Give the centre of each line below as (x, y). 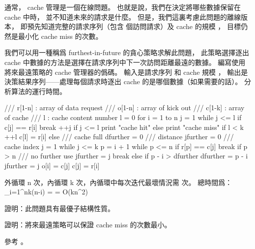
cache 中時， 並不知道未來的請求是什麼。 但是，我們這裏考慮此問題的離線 (123, 16)
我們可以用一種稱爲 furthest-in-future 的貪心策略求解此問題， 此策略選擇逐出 (127, 52)
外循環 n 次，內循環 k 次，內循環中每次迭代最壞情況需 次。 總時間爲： (118, 182)
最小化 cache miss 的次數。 (60, 36)
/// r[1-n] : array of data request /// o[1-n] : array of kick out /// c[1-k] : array (125, 108)
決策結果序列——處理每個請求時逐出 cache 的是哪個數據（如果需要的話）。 (123, 81)
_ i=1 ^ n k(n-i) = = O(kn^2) (46, 192)
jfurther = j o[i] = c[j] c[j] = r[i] (52, 165)
